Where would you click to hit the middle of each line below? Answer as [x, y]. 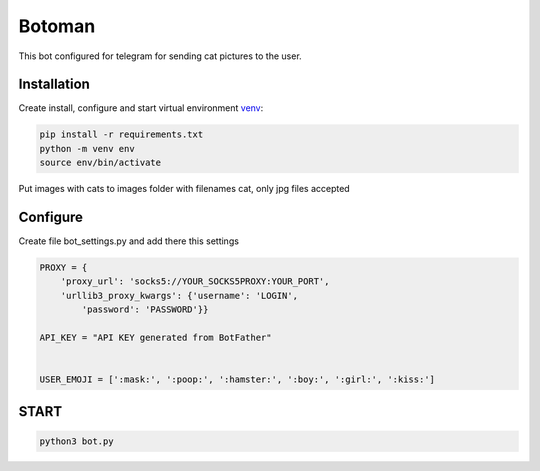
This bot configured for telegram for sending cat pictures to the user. [160, 56]
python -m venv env [87, 148]
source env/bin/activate [100, 163]
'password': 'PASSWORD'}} [145, 309]
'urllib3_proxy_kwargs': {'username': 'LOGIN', [179, 295]
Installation [54, 84]
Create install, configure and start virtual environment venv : [141, 108]
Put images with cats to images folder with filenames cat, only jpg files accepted [184, 189]
